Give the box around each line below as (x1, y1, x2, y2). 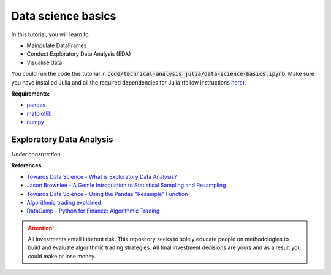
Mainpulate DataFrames (26, 42, 87, 49)
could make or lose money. (28, 252, 96, 260)
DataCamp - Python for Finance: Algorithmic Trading (26, 207, 160, 214)
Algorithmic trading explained (26, 198, 101, 206)
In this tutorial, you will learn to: (11, 31, 91, 38)
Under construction (11, 150, 61, 157)
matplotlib (26, 110, 52, 117)
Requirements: (11, 89, 50, 97)
